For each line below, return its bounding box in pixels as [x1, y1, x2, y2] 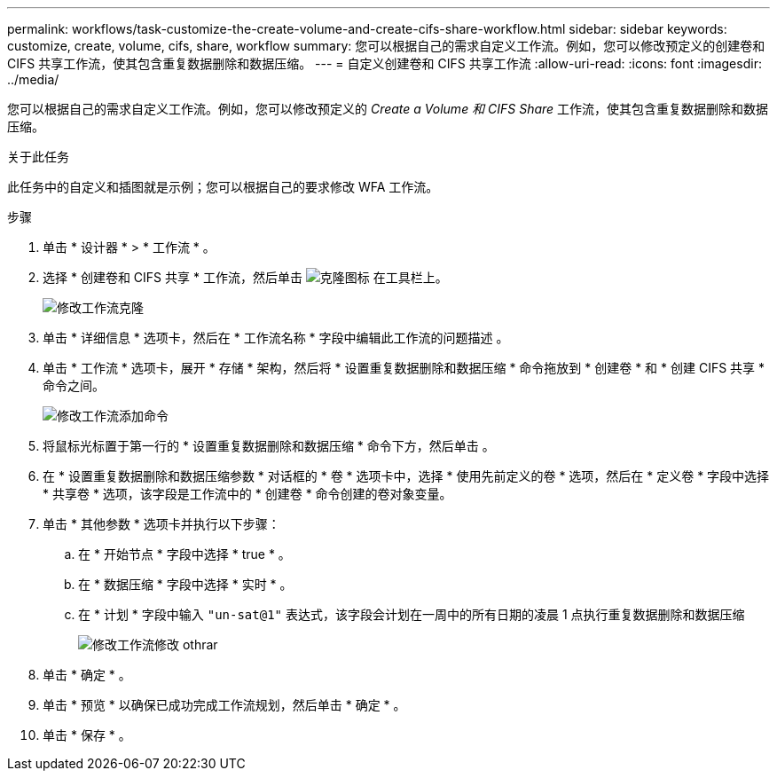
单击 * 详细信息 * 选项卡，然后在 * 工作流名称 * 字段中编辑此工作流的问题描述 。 [43, 330, 509, 345]
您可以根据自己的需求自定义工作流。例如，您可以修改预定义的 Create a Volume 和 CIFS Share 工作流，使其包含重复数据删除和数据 [7, 101, 769, 116]
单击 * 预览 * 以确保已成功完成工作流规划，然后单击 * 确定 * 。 [43, 697, 406, 712]
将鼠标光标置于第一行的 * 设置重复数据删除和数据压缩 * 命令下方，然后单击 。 [43, 438, 495, 453]
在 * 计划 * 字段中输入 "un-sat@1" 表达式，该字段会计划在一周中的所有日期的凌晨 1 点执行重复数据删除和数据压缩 [78, 607, 745, 622]
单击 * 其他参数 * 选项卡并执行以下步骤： [43, 516, 280, 531]
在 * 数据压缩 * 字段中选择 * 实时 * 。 [78, 577, 293, 592]
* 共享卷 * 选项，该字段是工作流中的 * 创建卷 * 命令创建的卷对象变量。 [43, 486, 452, 501]
